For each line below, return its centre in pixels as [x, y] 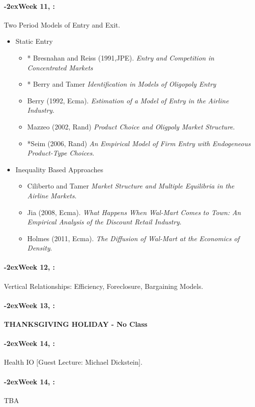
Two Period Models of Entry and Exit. [62, 24]
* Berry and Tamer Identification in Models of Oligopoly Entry [122, 84]
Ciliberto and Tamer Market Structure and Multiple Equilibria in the [131, 186]
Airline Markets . [52, 195]
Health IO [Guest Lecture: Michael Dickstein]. [73, 362]
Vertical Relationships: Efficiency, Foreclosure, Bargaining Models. [104, 286]
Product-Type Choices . [61, 153]
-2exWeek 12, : [29, 267]
